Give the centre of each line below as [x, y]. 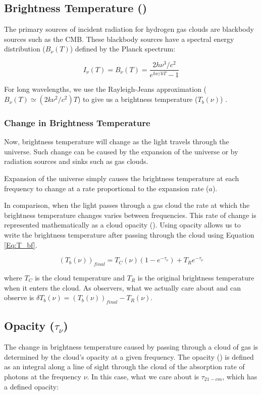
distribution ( [25, 49]
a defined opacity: [32, 386]
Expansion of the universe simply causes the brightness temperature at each [122, 178]
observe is [19, 297]
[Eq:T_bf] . [21, 244]
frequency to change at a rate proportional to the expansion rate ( [107, 188]
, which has [240, 376]
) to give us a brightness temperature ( [138, 99]
